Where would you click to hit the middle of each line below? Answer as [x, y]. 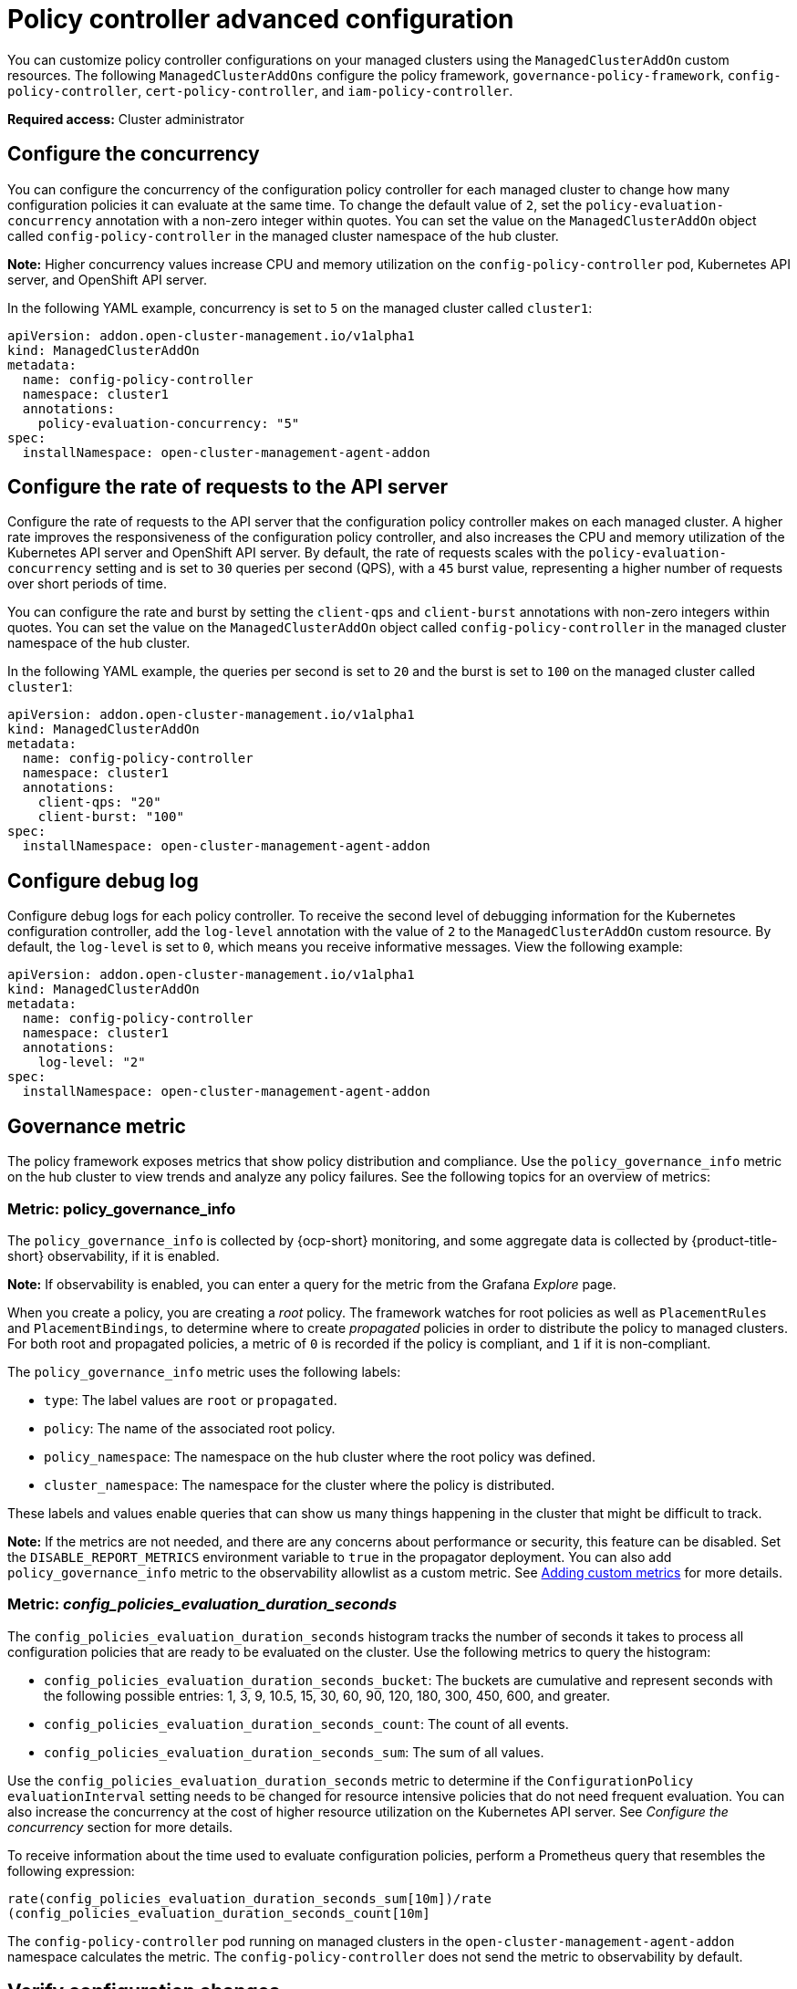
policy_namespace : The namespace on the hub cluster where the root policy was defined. [320, 1456]
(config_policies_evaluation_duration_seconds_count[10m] [219, 1913]
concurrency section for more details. [120, 1827]
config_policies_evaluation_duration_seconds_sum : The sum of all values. [294, 1752]
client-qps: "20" [99, 802]
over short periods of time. [87, 584]
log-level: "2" [92, 1062]
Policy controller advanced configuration [261, 19]
